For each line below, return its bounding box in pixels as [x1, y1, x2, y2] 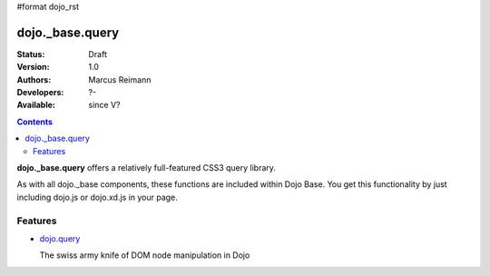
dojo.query [39, 232, 81, 244]
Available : [16, 100, 56, 111]
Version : [16, 62, 50, 73]
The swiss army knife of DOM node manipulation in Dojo [39, 250, 250, 261]
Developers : [16, 87, 64, 98]
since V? [88, 100, 121, 111]
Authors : [16, 74, 52, 85]
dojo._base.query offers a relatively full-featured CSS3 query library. [16, 163, 277, 173]
